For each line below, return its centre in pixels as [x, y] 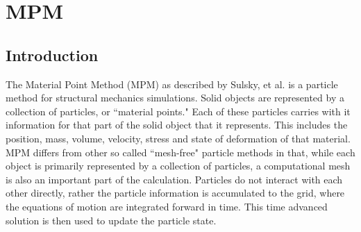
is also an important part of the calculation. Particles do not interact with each [174, 179]
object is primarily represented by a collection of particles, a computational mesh [178, 166]
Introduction [52, 55]
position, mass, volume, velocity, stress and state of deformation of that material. [178, 138]
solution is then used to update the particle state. [111, 220]
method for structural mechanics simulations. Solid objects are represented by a [175, 98]
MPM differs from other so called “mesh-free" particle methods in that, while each [180, 152]
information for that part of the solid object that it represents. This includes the [177, 125]
